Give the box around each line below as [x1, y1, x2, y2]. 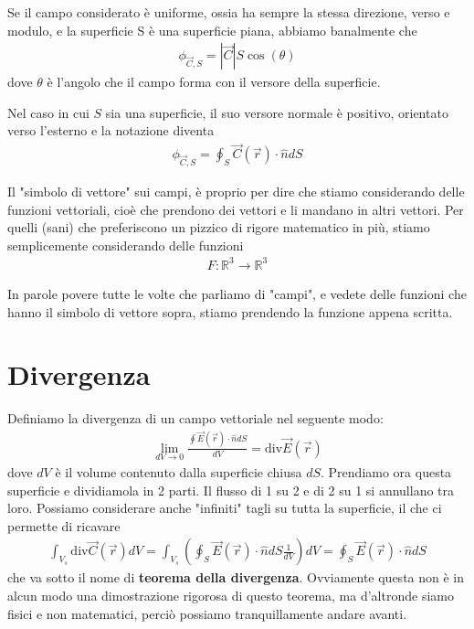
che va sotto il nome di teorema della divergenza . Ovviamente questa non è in [7, 568, 465, 587]
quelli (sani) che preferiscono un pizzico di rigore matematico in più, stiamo [7, 218, 430, 237]
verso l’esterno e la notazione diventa [7, 121, 215, 140]
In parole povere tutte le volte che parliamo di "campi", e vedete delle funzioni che [7, 283, 467, 303]
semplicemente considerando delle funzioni [7, 235, 244, 254]
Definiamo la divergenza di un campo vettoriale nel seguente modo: [7, 409, 384, 428]
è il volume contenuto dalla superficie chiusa [55, 463, 302, 481]
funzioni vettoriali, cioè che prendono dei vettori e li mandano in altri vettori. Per [7, 199, 464, 219]
